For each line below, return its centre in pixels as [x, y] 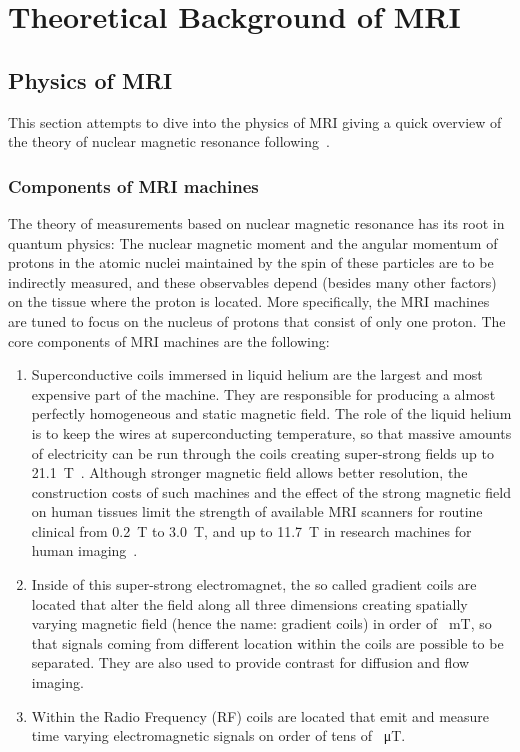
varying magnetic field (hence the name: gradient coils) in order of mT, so [261, 623]
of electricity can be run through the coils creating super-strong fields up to [262, 452]
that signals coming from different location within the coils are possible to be [267, 642]
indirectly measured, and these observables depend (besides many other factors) [252, 281]
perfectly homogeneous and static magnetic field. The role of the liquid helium [271, 413]
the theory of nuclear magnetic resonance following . [169, 141]
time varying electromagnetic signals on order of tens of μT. [218, 735]
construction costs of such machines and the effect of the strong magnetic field [271, 491]
